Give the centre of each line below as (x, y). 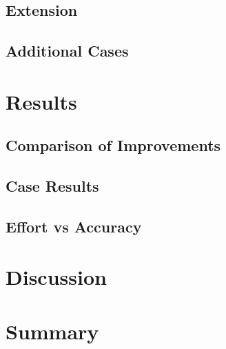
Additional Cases (67, 51)
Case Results (52, 186)
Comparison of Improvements (113, 145)
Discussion (56, 277)
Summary (52, 331)
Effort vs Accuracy (74, 226)
